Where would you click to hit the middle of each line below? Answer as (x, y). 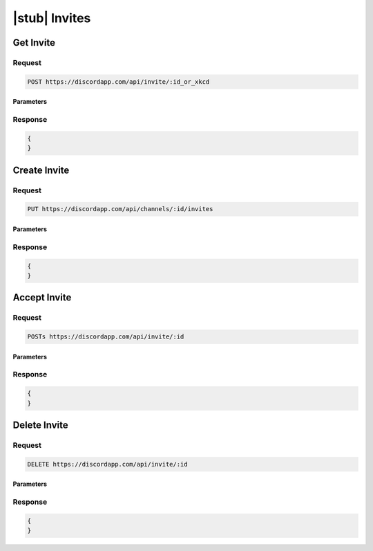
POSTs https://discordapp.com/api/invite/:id (106, 337)
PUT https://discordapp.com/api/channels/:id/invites (120, 209)
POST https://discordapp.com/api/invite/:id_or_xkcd (118, 82)
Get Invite (34, 43)
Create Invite (41, 170)
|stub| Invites (52, 18)
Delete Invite (40, 425)
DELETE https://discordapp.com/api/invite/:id (107, 464)
